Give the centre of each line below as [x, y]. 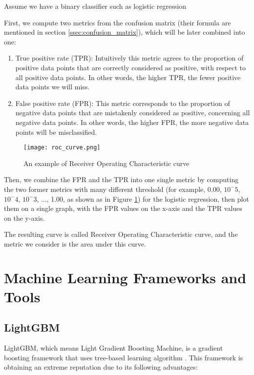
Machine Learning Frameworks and [125, 277]
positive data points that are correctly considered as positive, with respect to [130, 67]
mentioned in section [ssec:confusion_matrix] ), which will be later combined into [125, 32]
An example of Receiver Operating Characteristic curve [106, 163]
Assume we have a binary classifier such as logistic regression [95, 6]
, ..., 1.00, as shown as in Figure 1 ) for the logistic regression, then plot [143, 198]
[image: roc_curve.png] [62, 148]
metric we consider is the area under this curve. [75, 243]
